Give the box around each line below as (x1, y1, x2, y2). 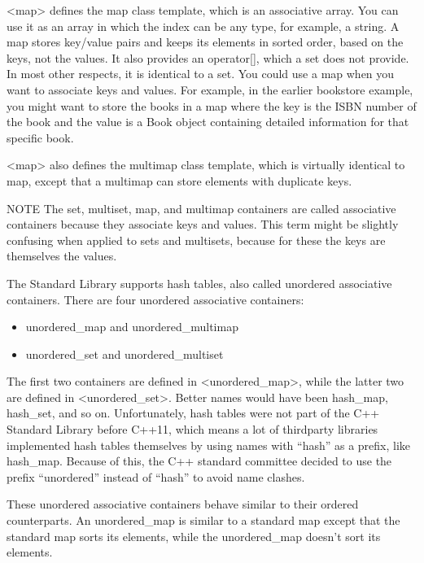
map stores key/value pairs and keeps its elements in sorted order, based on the (7, 33, 404, 50)
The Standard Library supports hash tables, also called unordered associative (7, 274, 392, 291)
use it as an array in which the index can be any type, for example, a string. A (7, 17, 400, 34)
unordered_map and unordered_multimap (25, 318, 238, 335)
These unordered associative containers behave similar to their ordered (7, 495, 359, 513)
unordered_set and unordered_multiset (25, 345, 224, 362)
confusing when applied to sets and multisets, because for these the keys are (7, 231, 386, 248)
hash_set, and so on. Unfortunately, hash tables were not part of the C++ (7, 404, 380, 421)
